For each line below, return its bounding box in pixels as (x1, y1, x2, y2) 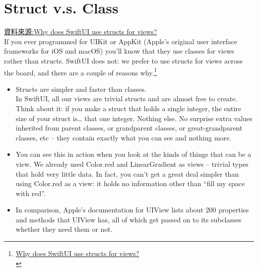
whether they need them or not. (15, 224, 113, 234)
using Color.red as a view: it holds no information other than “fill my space (15, 178, 245, 189)
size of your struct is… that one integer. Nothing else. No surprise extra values (15, 113, 253, 123)
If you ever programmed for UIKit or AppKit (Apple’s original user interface (4, 36, 237, 46)
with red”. (15, 188, 46, 198)
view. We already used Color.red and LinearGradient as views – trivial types (15, 158, 249, 169)
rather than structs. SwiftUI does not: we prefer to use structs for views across (4, 55, 243, 66)
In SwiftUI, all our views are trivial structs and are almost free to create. (15, 93, 238, 104)
